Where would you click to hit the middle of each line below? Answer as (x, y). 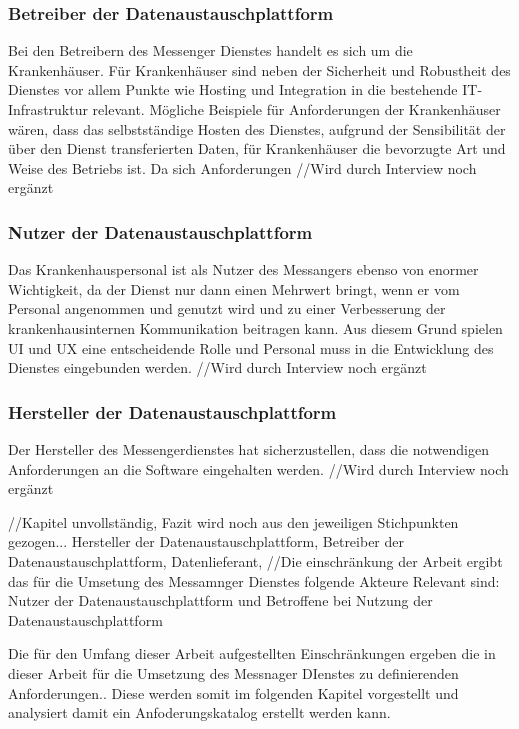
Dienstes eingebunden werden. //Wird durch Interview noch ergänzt (217, 367)
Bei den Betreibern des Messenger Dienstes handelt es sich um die (210, 50)
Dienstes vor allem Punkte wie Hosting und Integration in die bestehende (233, 89)
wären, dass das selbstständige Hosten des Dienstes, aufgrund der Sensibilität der (257, 128)
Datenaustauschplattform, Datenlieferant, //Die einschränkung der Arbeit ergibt (255, 560)
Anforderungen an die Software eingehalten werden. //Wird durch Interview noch (258, 468)
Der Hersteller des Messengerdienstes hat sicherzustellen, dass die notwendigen (248, 448)
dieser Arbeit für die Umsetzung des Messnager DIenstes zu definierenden (233, 672)
